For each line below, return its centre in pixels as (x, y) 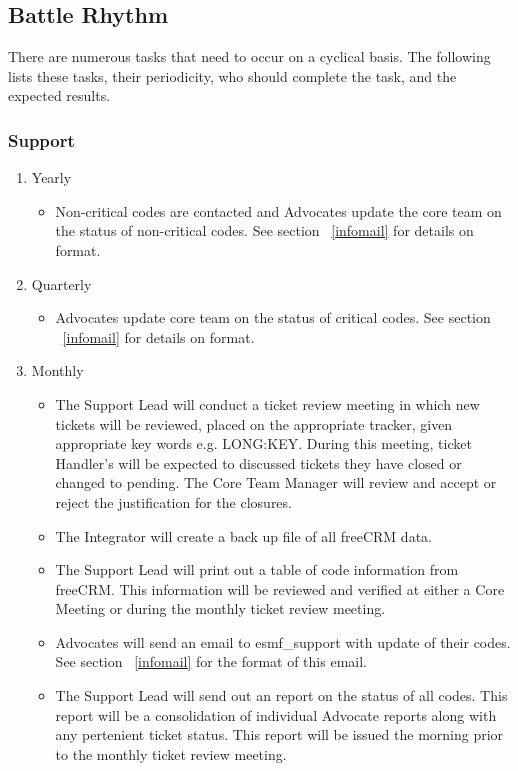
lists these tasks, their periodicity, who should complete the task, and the (232, 75)
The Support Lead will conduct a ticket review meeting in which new (267, 403)
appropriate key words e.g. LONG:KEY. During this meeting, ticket (263, 443)
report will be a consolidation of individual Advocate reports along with (276, 714)
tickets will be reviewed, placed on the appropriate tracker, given (254, 423)
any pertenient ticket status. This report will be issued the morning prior (279, 734)
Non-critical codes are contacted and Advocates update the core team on (278, 210)
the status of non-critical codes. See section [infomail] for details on (264, 230)
